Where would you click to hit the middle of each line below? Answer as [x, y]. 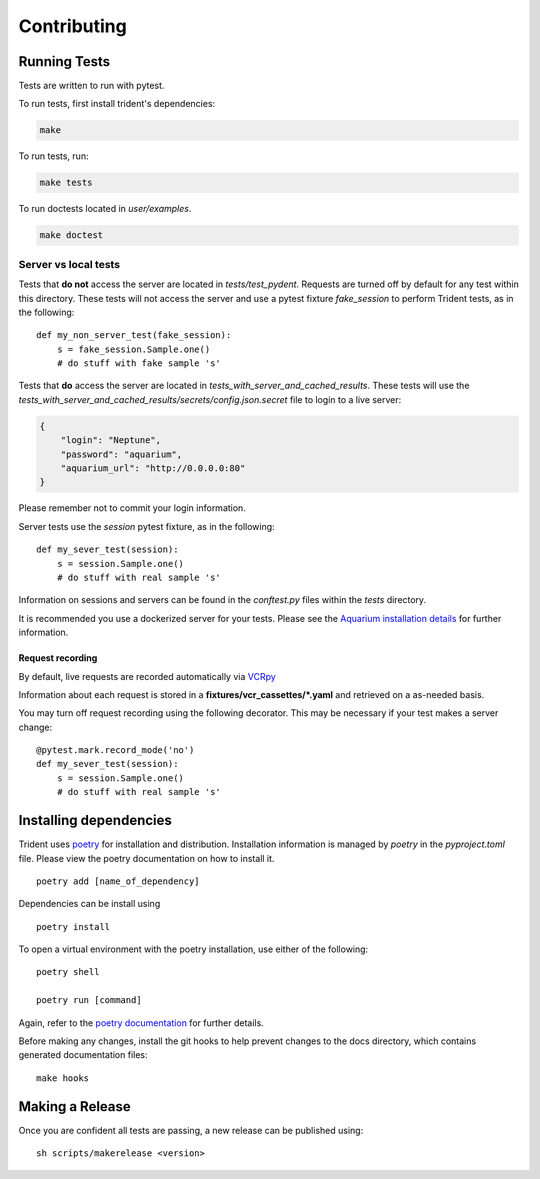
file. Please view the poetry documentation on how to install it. [146, 858]
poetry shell [68, 972]
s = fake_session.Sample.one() [133, 349]
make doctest [71, 235]
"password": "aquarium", [121, 454]
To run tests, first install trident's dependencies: [117, 104]
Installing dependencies [95, 820]
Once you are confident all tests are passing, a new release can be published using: [191, 1130]
